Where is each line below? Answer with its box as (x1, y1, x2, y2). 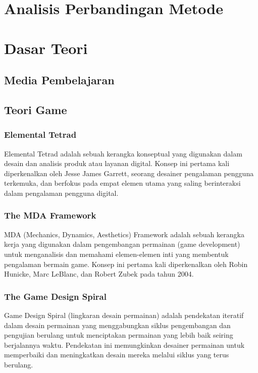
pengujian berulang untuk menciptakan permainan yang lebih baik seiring (4, 330, 233, 340)
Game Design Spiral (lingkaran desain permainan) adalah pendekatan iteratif (4, 309, 244, 320)
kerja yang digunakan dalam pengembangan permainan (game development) (4, 239, 240, 249)
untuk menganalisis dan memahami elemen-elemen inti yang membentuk (4, 248, 229, 259)
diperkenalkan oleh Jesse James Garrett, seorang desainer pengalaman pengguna (4, 168, 254, 178)
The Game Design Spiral (4, 290, 107, 302)
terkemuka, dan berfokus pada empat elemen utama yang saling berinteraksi (4, 178, 241, 188)
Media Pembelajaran (4, 72, 115, 88)
